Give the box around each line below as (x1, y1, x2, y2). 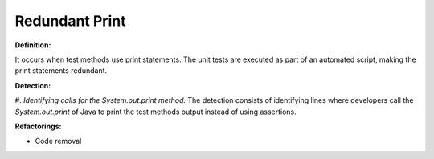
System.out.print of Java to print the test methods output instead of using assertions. (14, 107, 297, 116)
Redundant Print (14, 12, 126, 30)
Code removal (35, 137, 82, 146)
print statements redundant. (14, 66, 108, 75)
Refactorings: (14, 121, 62, 131)
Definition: (14, 40, 51, 50)
